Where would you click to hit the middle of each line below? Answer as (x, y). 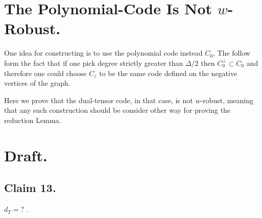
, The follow (231, 53)
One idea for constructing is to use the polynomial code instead (103, 53)
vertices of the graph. (37, 83)
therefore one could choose (45, 73)
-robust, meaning (227, 100)
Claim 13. (30, 188)
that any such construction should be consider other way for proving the (117, 110)
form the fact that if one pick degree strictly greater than (94, 63)
